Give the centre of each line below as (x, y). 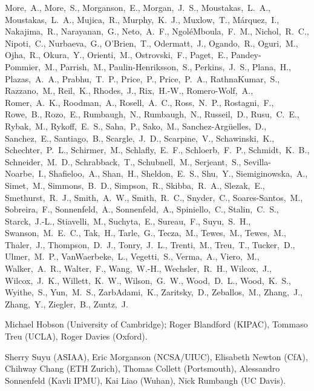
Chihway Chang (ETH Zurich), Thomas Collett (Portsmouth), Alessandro (142, 368)
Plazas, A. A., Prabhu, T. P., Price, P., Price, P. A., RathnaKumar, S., (142, 78)
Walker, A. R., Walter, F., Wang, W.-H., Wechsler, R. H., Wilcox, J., (138, 268)
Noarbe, (20, 173)
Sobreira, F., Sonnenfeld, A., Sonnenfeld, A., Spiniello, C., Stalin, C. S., (142, 209)
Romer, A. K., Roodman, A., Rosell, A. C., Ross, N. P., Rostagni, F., (139, 102)
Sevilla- (257, 161)
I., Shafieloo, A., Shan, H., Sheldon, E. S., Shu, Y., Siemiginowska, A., (173, 173)
